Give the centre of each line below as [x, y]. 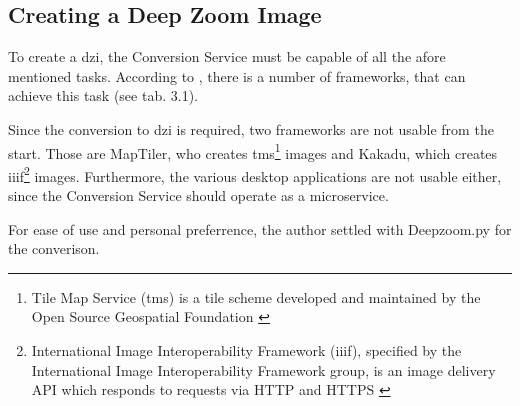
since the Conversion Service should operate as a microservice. [198, 195]
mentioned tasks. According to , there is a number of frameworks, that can [237, 75]
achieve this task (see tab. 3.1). [103, 95]
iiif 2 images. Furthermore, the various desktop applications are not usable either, [255, 174]
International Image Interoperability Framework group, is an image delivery [263, 369]
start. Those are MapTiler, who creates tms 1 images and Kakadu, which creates [253, 151]
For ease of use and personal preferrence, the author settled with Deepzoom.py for [260, 228]
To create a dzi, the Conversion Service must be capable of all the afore [227, 56]
